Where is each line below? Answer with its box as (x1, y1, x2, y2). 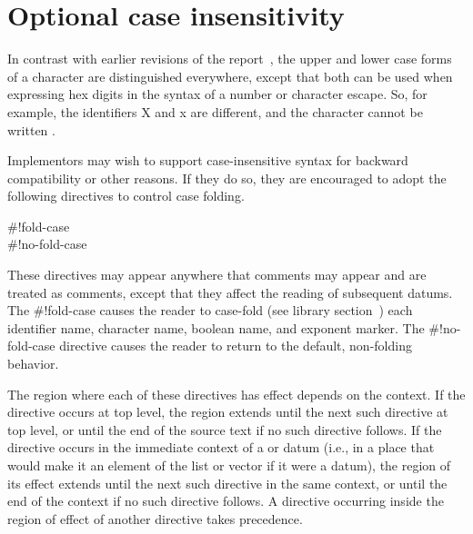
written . (7, 120, 55, 139)
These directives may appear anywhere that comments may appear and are (7, 265, 427, 284)
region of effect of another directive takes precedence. (7, 509, 303, 528)
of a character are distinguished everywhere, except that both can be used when (7, 66, 453, 85)
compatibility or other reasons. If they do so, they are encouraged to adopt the (7, 168, 447, 187)
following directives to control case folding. (7, 186, 245, 205)
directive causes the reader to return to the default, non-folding (59, 336, 412, 355)
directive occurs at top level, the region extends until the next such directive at (7, 402, 448, 421)
